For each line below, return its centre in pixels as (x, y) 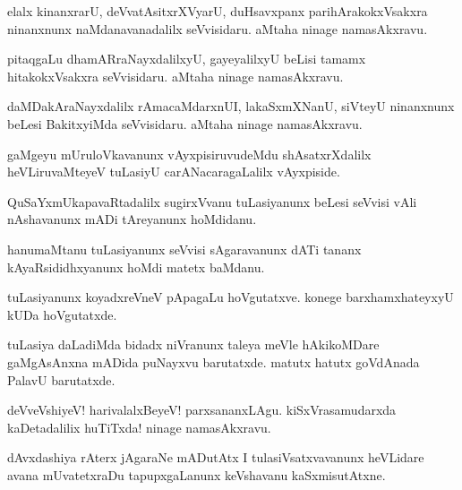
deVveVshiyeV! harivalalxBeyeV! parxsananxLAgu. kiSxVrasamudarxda (202, 410)
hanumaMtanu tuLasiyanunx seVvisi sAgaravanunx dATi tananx (184, 249)
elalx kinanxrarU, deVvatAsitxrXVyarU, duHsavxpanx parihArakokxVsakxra (218, 11)
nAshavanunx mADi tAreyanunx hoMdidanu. (132, 219)
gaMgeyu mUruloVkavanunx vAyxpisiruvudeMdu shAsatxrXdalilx (189, 154)
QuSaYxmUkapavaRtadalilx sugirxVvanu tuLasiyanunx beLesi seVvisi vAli (212, 201)
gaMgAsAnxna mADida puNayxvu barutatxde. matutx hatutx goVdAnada (214, 361)
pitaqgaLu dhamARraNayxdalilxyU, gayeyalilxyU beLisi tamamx (187, 59)
